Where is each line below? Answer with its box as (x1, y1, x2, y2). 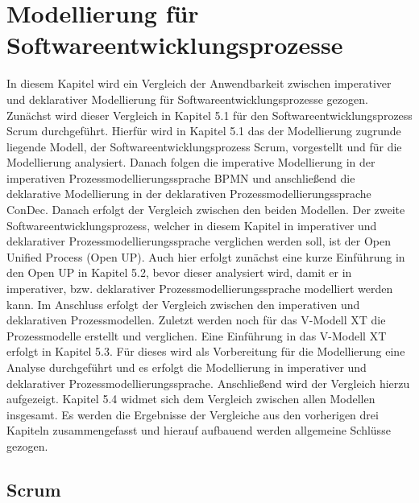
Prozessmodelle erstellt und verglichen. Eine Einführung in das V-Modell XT (6, 327, 387, 344)
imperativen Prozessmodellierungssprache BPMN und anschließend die (6, 169, 355, 186)
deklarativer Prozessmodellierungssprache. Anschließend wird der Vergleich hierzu (6, 374, 410, 391)
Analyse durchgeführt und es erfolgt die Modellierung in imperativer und (6, 359, 367, 375)
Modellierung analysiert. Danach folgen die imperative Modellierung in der (6, 154, 375, 171)
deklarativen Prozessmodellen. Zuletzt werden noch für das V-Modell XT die (6, 311, 386, 328)
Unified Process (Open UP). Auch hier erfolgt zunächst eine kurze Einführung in (6, 248, 405, 265)
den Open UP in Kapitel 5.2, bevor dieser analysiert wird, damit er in (6, 264, 352, 281)
